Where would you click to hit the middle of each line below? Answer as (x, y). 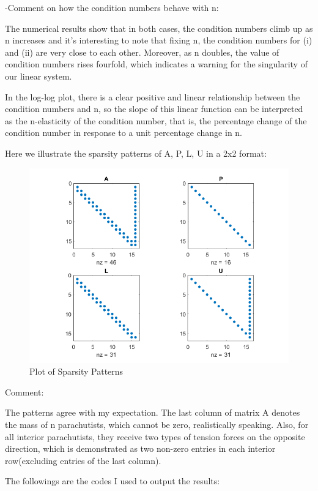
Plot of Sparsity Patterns (76, 371)
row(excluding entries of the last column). (83, 460)
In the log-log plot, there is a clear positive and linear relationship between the (153, 96)
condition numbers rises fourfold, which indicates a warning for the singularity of (156, 64)
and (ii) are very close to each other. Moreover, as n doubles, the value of (142, 52)
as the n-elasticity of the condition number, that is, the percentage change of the (156, 120)
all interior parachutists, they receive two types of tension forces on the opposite (155, 436)
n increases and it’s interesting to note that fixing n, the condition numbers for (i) (159, 40)
